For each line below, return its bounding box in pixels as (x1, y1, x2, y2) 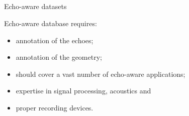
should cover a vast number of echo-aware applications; (16, 68, 185, 79)
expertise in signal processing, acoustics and (16, 85, 151, 96)
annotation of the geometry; (16, 52, 102, 62)
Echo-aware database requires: (4, 18, 97, 28)
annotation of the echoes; (16, 35, 93, 45)
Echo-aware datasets (4, 1, 67, 12)
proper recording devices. (16, 102, 93, 112)
